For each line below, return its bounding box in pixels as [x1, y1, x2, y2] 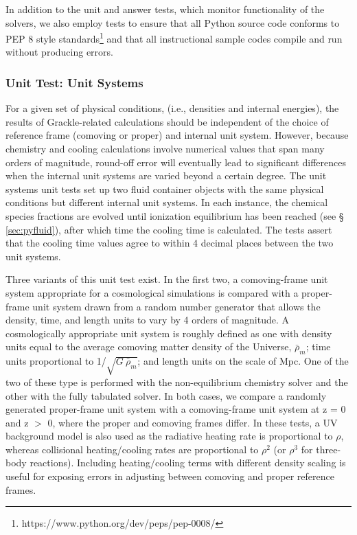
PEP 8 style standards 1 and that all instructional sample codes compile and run [5, 30, 343, 45]
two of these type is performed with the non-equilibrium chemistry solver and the [5, 374, 348, 389]
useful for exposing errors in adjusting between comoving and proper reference [5, 469, 334, 483]
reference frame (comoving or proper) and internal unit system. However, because [5, 128, 349, 142]
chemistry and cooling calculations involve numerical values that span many [5, 141, 325, 156]
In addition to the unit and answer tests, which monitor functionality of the [5, 2, 325, 16]
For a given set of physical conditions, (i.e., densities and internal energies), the [5, 101, 339, 115]
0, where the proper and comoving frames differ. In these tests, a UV [47, 415, 338, 429]
